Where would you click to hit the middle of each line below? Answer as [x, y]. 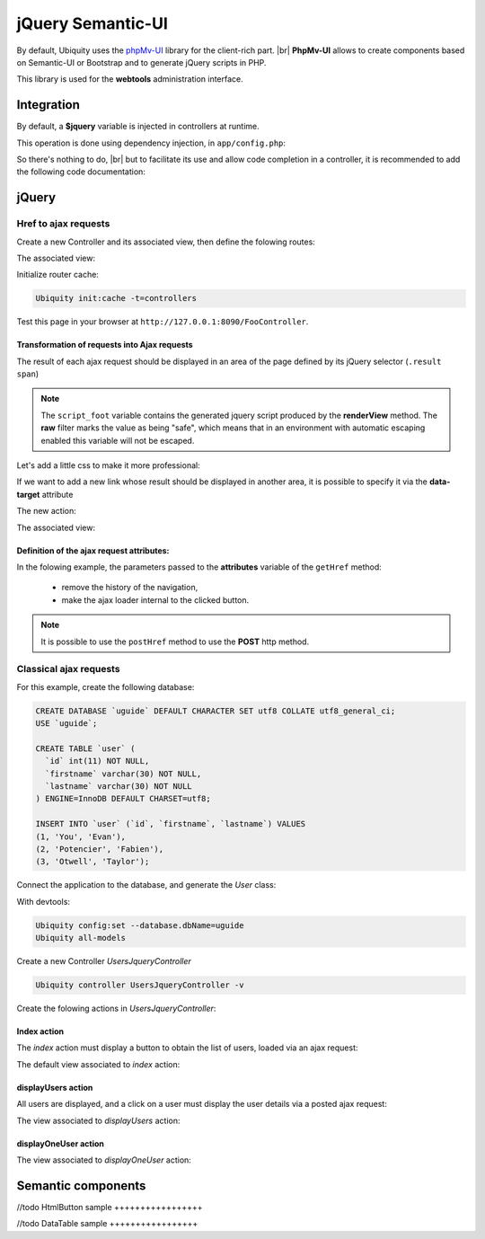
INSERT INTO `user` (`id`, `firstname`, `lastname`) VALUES [171, 824]
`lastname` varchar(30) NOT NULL [119, 787]
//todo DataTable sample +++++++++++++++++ [107, 1224]
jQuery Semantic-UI [92, 23]
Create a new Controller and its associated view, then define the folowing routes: [166, 242]
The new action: [46, 511]
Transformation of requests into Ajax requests [105, 345]
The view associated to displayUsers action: [98, 1120]
